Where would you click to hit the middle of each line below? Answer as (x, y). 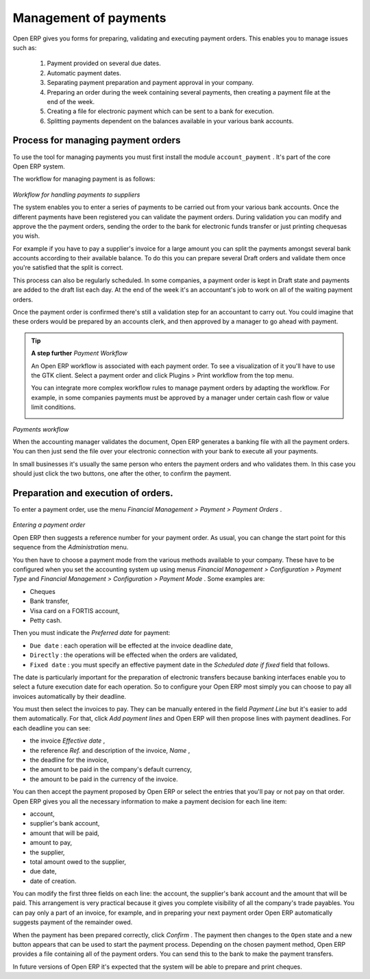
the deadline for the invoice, (69, 760)
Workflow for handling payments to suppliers (76, 195)
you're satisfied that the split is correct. (68, 268)
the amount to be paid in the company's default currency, (111, 769)
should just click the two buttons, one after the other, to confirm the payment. (122, 473)
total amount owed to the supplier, (78, 862)
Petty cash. (46, 620)
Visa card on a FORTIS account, (75, 610)
